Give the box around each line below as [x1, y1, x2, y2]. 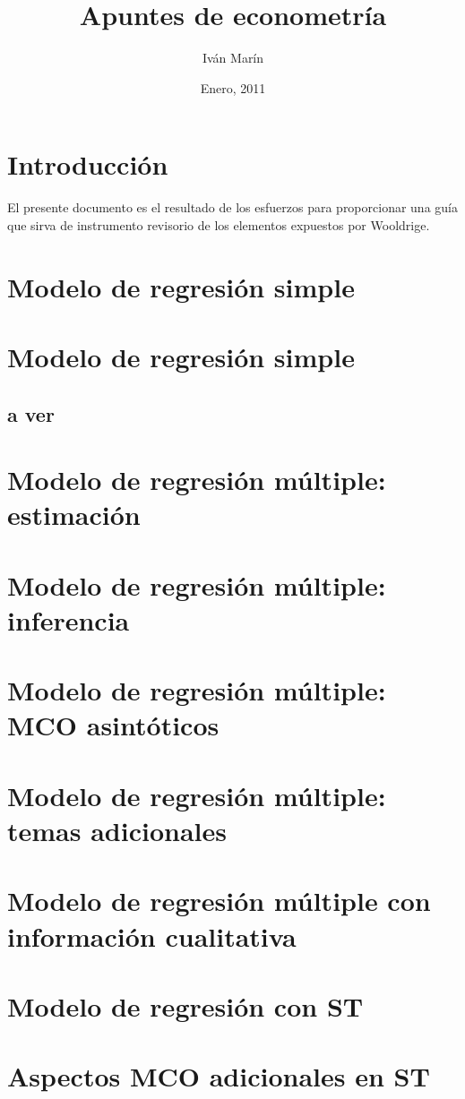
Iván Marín [202, 48, 264, 67]
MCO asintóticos [7, 707, 220, 743]
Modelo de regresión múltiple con [7, 882, 431, 919]
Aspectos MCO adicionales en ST [7, 1058, 430, 1095]
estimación [7, 496, 141, 533]
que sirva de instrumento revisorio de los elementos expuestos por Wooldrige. [7, 215, 430, 234]
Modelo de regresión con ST [7, 987, 364, 1024]
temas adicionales [7, 812, 227, 849]
